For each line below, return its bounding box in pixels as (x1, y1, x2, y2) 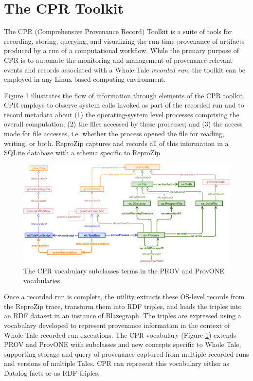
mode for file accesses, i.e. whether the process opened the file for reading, (4, 128, 224, 139)
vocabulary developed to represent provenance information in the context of (4, 320, 230, 330)
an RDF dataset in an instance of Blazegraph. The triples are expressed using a (4, 310, 241, 321)
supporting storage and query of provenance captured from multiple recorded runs (4, 348, 249, 359)
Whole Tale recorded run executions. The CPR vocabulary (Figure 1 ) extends (4, 329, 236, 340)
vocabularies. (23, 275, 62, 285)
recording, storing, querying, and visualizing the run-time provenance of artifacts (4, 36, 245, 46)
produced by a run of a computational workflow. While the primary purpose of (4, 45, 239, 55)
